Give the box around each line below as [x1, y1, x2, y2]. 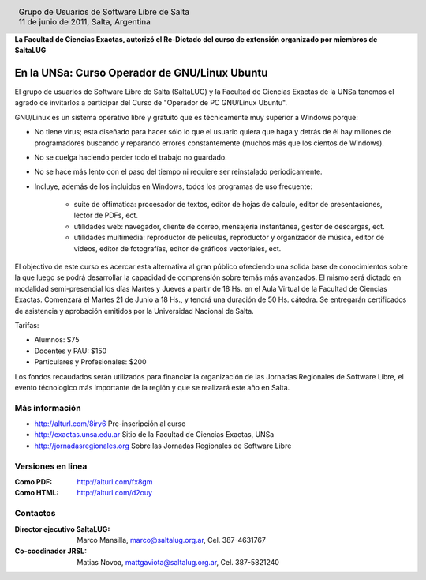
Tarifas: [14, 320, 39, 330]
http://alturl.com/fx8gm [77, 477, 153, 486]
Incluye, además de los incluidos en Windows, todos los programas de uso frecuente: [34, 182, 313, 191]
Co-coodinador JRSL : [14, 546, 87, 556]
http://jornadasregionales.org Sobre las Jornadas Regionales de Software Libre [34, 441, 292, 450]
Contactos [14, 508, 56, 519]
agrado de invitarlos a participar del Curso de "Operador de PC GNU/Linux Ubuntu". [14, 98, 288, 107]
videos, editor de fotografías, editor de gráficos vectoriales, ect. [73, 243, 282, 253]
